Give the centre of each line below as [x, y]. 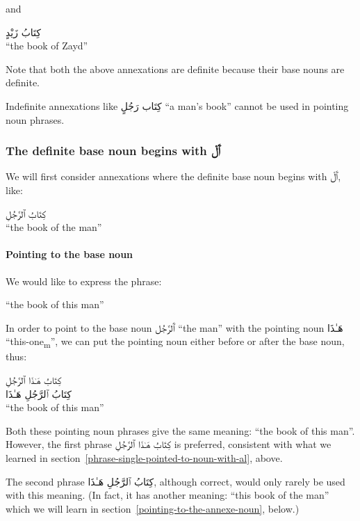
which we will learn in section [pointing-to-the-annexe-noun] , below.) [153, 508]
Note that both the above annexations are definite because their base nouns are [175, 69]
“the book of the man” [54, 227]
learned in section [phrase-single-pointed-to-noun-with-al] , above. [144, 458]
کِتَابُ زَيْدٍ [24, 32]
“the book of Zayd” [47, 46]
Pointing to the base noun [69, 254]
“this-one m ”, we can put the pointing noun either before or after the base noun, [175, 342]
